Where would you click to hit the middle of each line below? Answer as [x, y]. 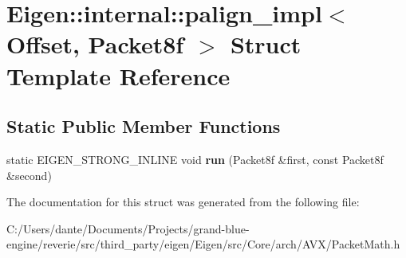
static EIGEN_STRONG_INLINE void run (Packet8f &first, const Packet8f [195, 159]
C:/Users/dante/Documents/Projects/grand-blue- [128, 228]
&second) [29, 175]
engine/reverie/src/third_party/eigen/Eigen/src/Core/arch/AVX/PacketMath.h [203, 244]
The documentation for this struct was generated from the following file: [183, 202]
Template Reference [118, 75]
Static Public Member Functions [144, 126]
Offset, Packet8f [95, 44]
